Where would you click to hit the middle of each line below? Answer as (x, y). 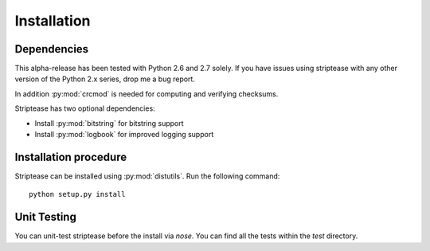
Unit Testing (46, 217)
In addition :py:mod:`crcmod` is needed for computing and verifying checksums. (147, 94)
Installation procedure (71, 157)
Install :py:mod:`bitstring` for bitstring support (109, 123)
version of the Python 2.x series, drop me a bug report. (105, 79)
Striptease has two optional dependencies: (85, 108)
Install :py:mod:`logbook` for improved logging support (124, 135)
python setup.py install (77, 194)
